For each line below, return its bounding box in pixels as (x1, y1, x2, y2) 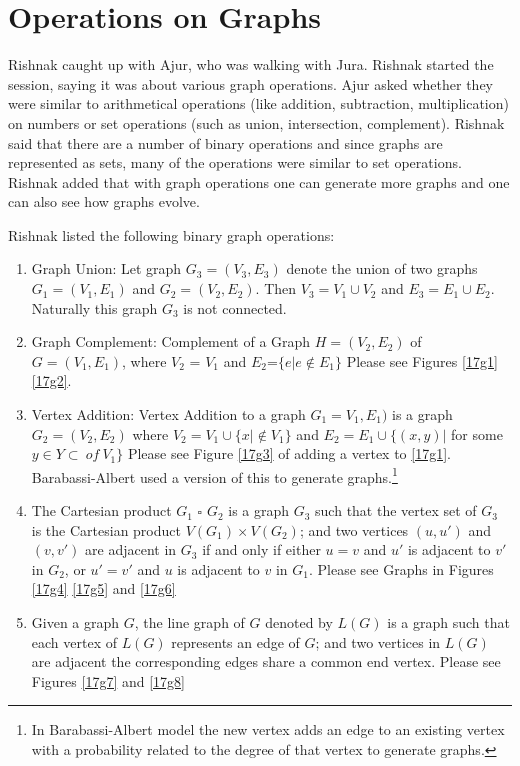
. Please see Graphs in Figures (309, 558, 494, 579)
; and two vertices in (315, 631, 441, 652)
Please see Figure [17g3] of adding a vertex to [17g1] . (127, 443, 451, 464)
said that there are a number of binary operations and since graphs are (8, 132, 443, 153)
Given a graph (31, 612, 120, 633)
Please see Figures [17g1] (346, 350, 498, 371)
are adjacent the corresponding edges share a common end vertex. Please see (31, 651, 501, 672)
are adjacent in (85, 539, 177, 560)
